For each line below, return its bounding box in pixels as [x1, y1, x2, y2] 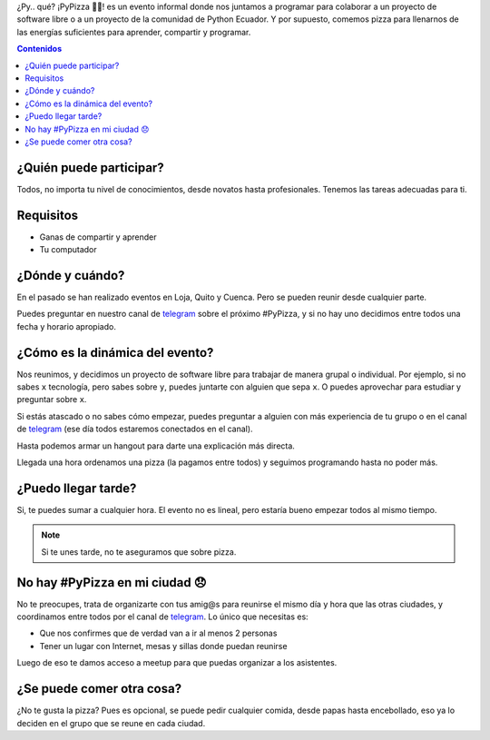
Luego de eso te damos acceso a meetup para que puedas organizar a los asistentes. [16, 657, 338, 668]
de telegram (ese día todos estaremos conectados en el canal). [16, 423, 253, 435]
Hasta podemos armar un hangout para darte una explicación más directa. [16, 440, 295, 451]
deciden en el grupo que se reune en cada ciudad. [16, 717, 206, 728]
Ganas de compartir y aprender [39, 232, 158, 242]
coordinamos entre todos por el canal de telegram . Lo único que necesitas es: [16, 611, 309, 622]
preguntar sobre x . [16, 394, 87, 405]
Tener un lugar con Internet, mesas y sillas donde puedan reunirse [39, 640, 288, 651]
